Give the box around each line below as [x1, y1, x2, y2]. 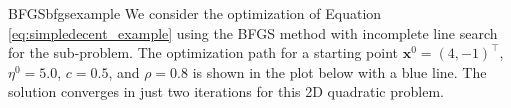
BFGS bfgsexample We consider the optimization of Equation [8, 3, 382, 23]
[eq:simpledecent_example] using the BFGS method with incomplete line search [8, 22, 498, 43]
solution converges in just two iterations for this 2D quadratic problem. [8, 81, 444, 102]
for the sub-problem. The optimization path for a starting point [8, 42, 399, 63]
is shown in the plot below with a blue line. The [192, 61, 487, 82]
